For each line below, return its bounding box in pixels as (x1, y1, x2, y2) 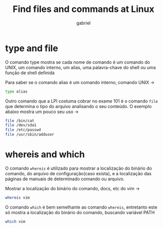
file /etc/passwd (5, 127, 41, 132)
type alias (5, 89, 28, 94)
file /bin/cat (5, 118, 35, 123)
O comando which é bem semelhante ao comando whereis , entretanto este (5, 204, 158, 210)
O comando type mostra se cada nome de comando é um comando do (5, 59, 150, 65)
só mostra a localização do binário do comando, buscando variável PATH (5, 209, 155, 215)
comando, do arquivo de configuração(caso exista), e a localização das (5, 171, 152, 176)
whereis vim (5, 195, 30, 200)
